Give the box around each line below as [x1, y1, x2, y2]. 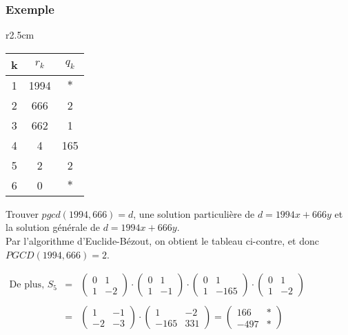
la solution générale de [6, 220, 101, 234]
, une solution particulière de [133, 206, 255, 221]
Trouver [6, 206, 39, 221]
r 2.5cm [6, 28, 34, 42]
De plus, [9, 280, 45, 290]
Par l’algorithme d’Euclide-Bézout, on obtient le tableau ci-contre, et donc [6, 234, 319, 247]
